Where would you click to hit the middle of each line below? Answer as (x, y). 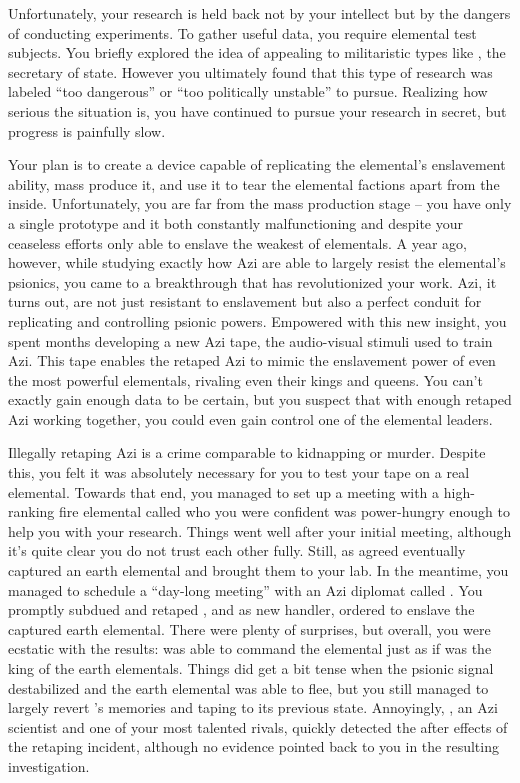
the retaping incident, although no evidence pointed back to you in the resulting (253, 746)
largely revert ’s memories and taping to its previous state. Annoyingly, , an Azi (253, 707)
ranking (31, 511)
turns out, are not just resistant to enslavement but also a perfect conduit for (245, 301)
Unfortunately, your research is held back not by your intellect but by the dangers (259, 13)
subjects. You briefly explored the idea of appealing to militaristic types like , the (257, 52)
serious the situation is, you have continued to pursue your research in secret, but (257, 110)
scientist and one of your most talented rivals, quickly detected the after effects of (258, 726)
